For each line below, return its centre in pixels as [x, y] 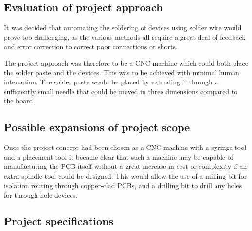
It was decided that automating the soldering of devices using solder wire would [123, 27]
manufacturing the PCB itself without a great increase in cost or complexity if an [126, 166]
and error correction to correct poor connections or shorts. [91, 46]
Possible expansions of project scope [97, 127]
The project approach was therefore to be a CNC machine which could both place [126, 62]
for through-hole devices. [41, 195]
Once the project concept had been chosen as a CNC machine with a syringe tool [125, 147]
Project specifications [59, 221]
